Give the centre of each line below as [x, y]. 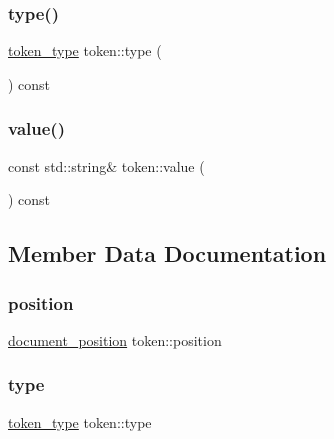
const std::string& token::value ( [106, 165]
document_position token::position [115, 339]
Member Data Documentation [167, 253]
